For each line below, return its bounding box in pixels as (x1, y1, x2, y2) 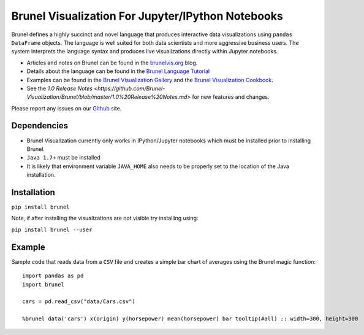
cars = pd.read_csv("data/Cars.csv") (22, 298, 136, 305)
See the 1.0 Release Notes (26, 85, 93, 92)
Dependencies (11, 120, 69, 131)
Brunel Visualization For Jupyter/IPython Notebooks (11, 9, 283, 23)
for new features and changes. (192, 93, 270, 101)
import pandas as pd (22, 272, 84, 279)
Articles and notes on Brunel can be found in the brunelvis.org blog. (26, 59, 198, 66)
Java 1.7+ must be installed (26, 154, 100, 161)
